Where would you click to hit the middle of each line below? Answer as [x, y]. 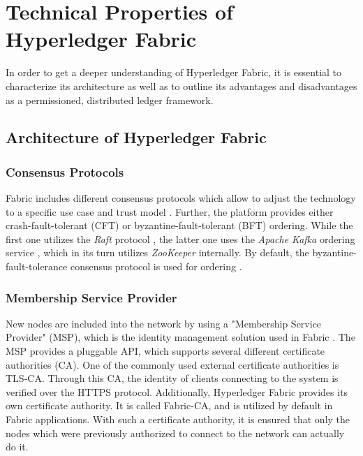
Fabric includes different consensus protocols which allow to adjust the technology [181, 198]
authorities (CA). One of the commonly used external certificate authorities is [172, 364]
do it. [17, 447]
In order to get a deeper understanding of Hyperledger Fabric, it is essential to [174, 72]
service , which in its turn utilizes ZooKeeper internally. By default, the [157, 252]
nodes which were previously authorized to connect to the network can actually [175, 433]
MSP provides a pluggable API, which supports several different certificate [165, 351]
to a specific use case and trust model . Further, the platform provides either [170, 211]
